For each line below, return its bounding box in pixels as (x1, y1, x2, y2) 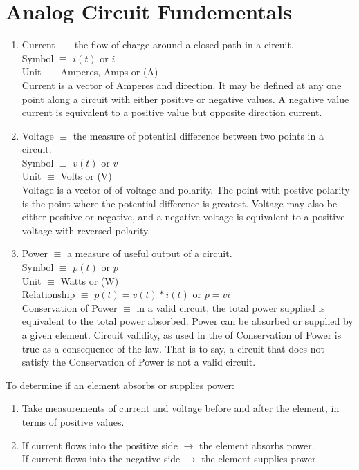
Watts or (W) (60, 273, 119, 288)
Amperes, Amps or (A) (60, 64, 158, 79)
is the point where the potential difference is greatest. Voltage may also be (21, 196, 338, 210)
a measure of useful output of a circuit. (66, 246, 232, 261)
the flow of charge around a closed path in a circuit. (74, 37, 294, 52)
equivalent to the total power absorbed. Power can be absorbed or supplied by (21, 314, 353, 328)
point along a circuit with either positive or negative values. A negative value (21, 91, 349, 106)
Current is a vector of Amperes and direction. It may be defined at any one (21, 77, 342, 92)
